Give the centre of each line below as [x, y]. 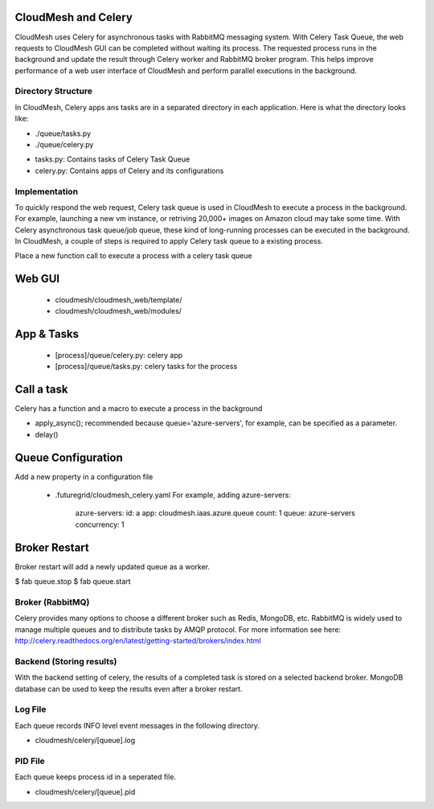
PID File [30, 761]
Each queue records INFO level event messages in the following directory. [137, 725]
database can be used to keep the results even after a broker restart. [129, 688]
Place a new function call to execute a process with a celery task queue [133, 256]
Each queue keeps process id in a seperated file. [96, 777]
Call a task [41, 389]
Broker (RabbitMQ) [52, 602]
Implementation [47, 191]
